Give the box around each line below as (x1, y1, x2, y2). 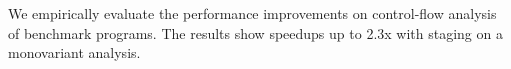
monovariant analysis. (8, 42, 141, 63)
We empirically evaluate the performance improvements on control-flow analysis (8, 3, 497, 23)
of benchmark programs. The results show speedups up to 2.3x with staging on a (8, 22, 503, 43)
